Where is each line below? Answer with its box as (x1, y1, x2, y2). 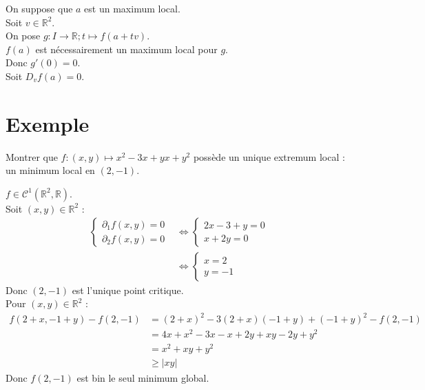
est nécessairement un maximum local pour (35, 41, 218, 56)
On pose (6, 28, 41, 43)
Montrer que (6, 149, 58, 164)
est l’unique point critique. (72, 282, 184, 297)
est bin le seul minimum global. (76, 370, 209, 384)
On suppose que (6, 1, 73, 15)
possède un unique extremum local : (193, 149, 345, 164)
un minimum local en (6, 163, 95, 177)
